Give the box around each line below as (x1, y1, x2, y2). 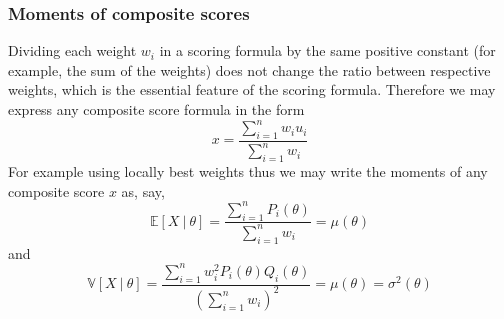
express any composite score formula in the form (8, 99, 305, 119)
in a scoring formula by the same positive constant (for (159, 40, 496, 61)
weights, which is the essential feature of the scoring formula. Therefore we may (8, 79, 496, 100)
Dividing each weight (8, 40, 137, 61)
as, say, (121, 180, 165, 201)
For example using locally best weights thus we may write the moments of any (8, 161, 488, 182)
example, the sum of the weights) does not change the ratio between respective (8, 59, 491, 80)
